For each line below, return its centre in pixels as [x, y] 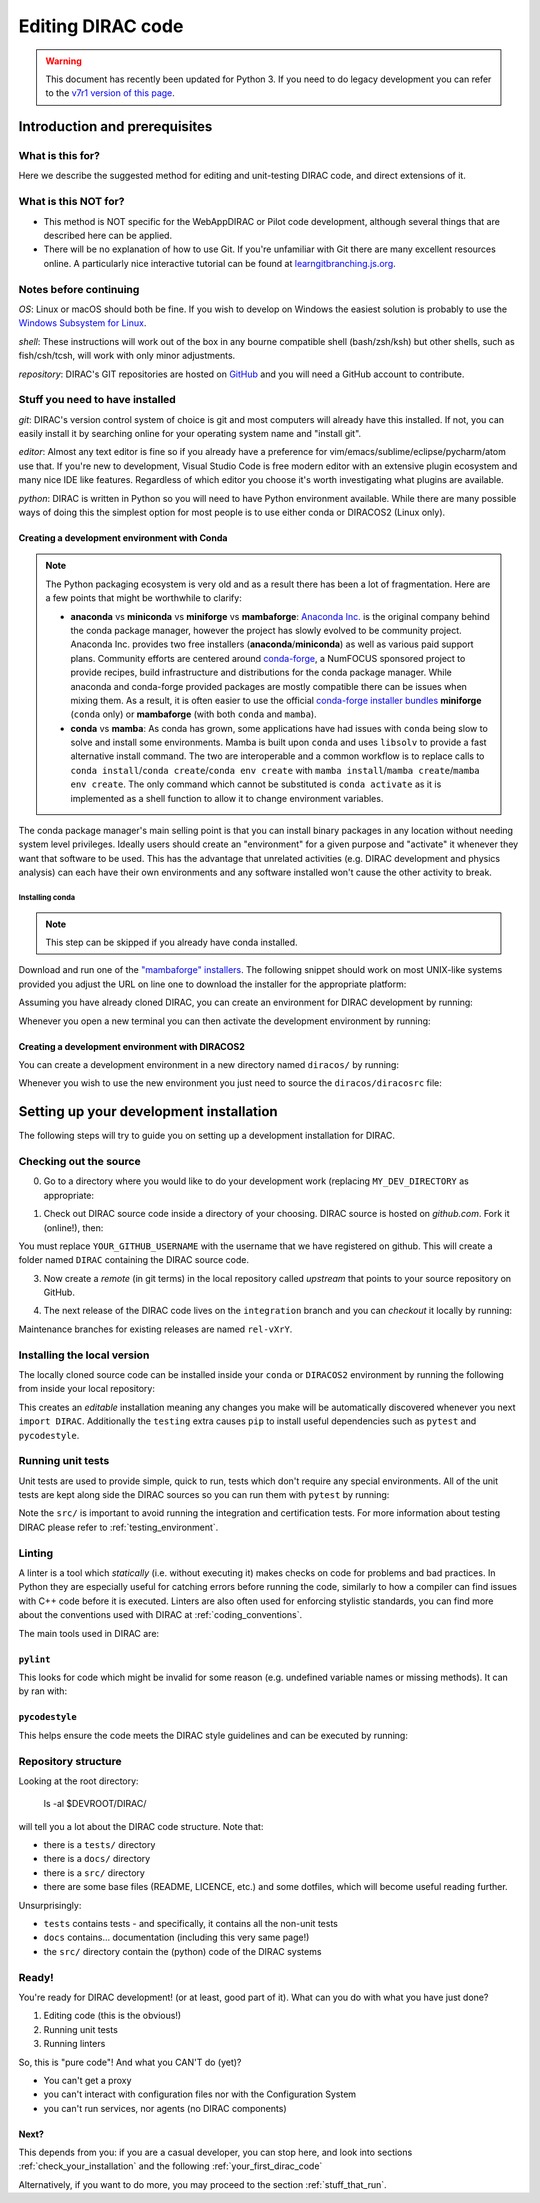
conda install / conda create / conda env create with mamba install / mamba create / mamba [275, 770]
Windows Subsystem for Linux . [82, 323]
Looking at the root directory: [78, 1781]
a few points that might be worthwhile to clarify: [143, 598]
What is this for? [59, 156]
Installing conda [47, 897]
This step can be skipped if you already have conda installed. [172, 942]
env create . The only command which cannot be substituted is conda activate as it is [256, 784]
